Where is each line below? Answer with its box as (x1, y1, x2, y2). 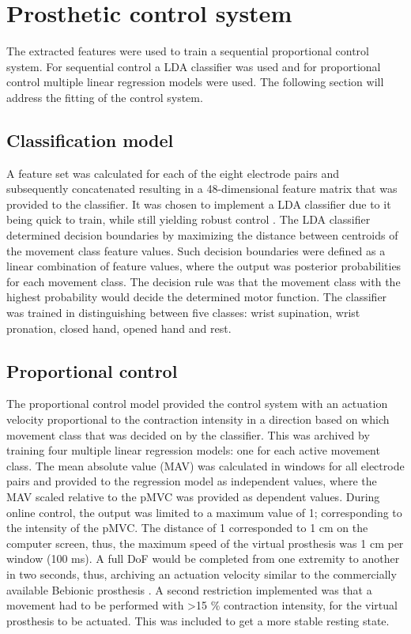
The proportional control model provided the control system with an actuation (6, 395, 388, 412)
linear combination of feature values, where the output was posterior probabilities (6, 258, 402, 274)
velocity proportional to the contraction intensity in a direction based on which (6, 411, 390, 428)
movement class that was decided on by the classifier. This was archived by (6, 426, 370, 443)
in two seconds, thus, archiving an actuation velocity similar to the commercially (6, 565, 397, 582)
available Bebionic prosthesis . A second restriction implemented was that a (6, 581, 372, 598)
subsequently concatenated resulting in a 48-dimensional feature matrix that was (6, 180, 398, 197)
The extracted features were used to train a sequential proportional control (6, 43, 370, 59)
